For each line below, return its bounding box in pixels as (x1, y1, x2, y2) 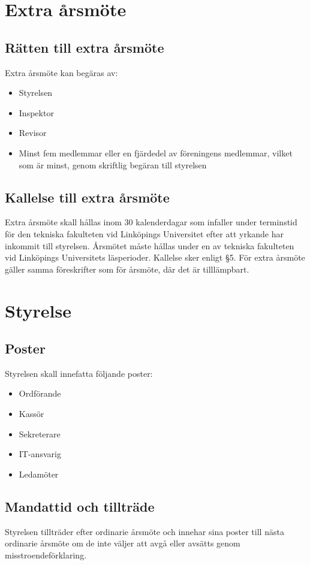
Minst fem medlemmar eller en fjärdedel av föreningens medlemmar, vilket (19, 146, 293, 159)
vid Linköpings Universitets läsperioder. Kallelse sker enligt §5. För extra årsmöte (5, 251, 305, 264)
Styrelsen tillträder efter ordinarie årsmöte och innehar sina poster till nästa (5, 525, 284, 537)
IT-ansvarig (19, 448, 61, 460)
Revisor (19, 126, 47, 139)
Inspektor (19, 106, 54, 119)
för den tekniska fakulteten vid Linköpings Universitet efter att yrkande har (5, 227, 284, 240)
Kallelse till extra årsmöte (5, 188, 170, 206)
